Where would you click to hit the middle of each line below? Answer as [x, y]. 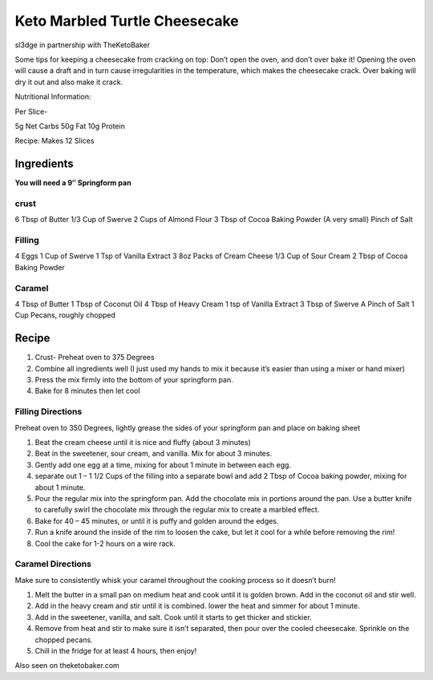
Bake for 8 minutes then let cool [87, 391]
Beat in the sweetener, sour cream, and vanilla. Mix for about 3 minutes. [154, 454]
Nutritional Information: [53, 97]
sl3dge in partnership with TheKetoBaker [82, 45]
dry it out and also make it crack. [69, 82]
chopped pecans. [64, 640]
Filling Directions [49, 411]
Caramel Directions [53, 564]
